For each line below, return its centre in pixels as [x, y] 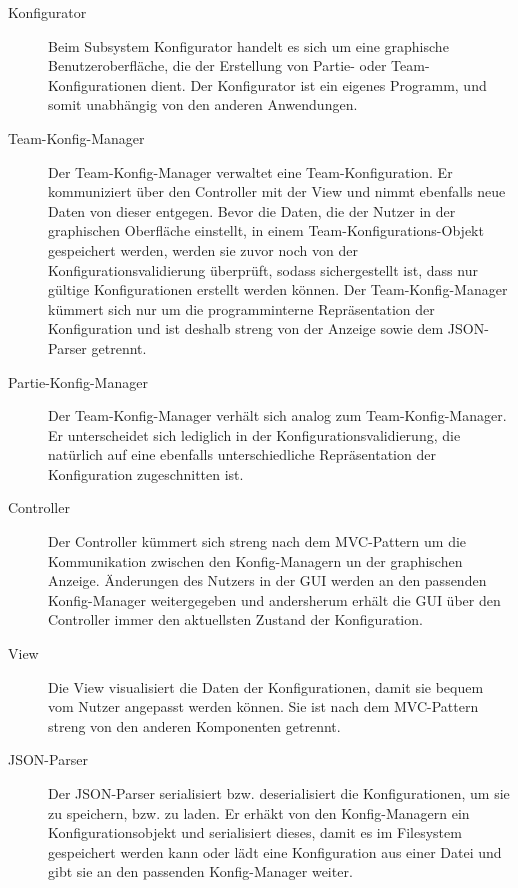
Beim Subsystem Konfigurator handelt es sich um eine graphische [248, 45]
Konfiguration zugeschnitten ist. [146, 473]
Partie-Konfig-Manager [78, 381]
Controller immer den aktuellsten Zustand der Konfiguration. [235, 619]
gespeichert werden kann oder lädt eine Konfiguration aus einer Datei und [275, 851]
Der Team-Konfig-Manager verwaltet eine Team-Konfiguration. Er [250, 171]
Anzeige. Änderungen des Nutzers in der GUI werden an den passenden [267, 580]
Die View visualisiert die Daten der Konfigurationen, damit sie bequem [266, 686]
